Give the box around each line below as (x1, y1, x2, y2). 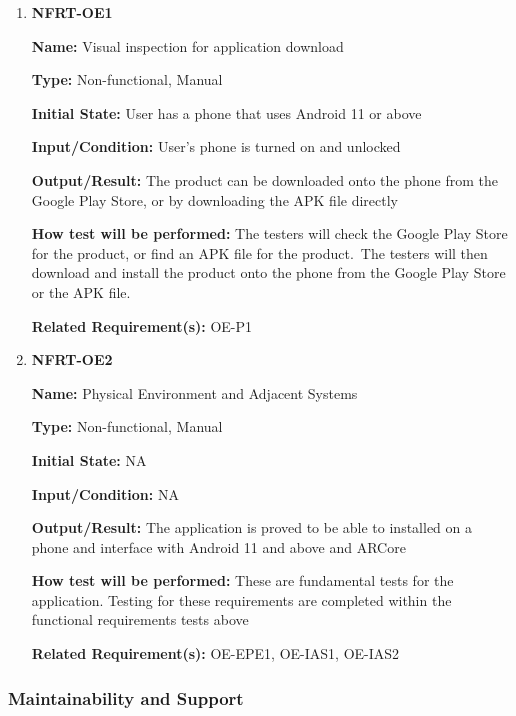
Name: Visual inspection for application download (31, 35, 344, 56)
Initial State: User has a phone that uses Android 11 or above (31, 102, 422, 123)
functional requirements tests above (31, 609, 249, 630)
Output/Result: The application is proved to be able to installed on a (31, 517, 472, 538)
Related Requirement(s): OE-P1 (31, 315, 253, 336)
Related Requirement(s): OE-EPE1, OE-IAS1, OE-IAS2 (31, 643, 400, 664)
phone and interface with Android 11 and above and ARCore (31, 536, 406, 557)
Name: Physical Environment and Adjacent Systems (31, 382, 358, 403)
